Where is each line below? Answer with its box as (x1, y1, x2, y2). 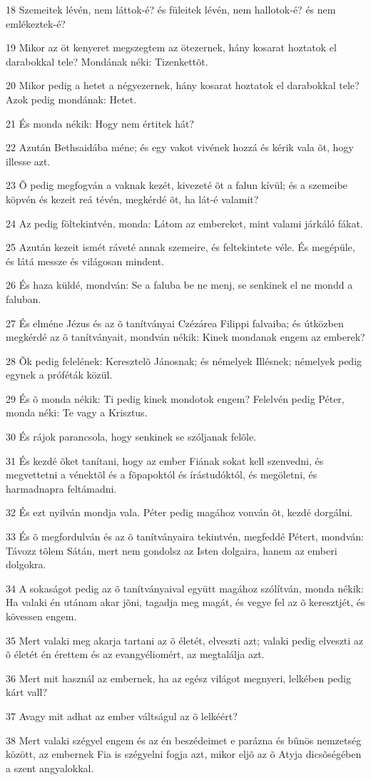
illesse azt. (6, 153, 51, 168)
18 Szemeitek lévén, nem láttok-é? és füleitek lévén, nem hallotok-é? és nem (6, 2, 336, 16)
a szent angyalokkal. (6, 760, 94, 775)
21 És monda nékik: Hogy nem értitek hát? (6, 116, 194, 130)
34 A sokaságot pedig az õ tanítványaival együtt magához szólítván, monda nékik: (6, 580, 364, 595)
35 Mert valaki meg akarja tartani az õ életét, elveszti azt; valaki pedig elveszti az (6, 632, 364, 647)
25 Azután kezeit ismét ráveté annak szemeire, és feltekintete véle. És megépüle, (6, 240, 355, 255)
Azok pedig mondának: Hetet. (6, 91, 137, 106)
